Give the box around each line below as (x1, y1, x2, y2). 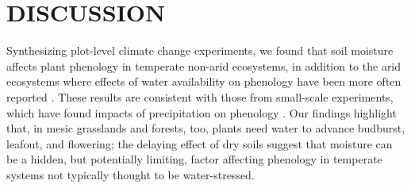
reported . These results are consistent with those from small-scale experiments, (6, 88, 394, 105)
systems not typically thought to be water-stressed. (6, 166, 255, 182)
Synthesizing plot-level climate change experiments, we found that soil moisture (6, 42, 394, 59)
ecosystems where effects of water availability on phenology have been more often (6, 73, 401, 90)
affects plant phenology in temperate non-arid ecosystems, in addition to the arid (6, 57, 401, 74)
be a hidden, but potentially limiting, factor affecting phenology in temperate (6, 151, 382, 167)
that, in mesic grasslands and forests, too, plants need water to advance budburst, (6, 120, 405, 136)
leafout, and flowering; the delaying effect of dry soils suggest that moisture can (6, 135, 393, 152)
